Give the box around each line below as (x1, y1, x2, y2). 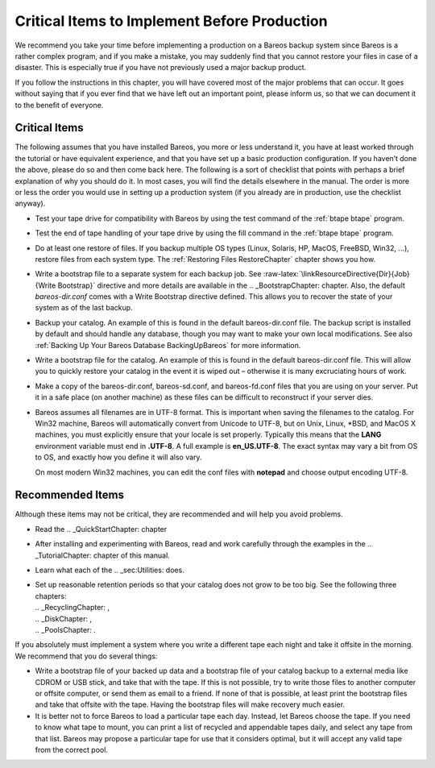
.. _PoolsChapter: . (35, 625, 97, 634)
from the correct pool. (35, 745, 109, 754)
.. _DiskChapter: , (35, 613, 93, 624)
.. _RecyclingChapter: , (35, 603, 110, 612)
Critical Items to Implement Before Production (14, 12, 328, 30)
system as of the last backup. (35, 303, 133, 313)
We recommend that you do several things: (14, 651, 158, 661)
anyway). (14, 198, 46, 209)
